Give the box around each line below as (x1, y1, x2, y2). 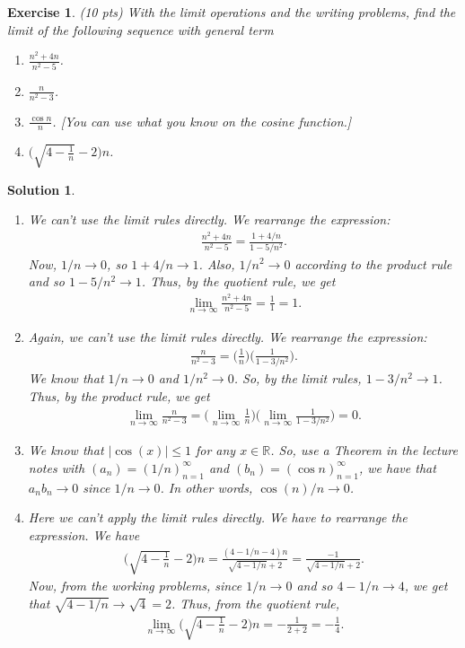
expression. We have (28, 525, 140, 544)
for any (195, 441, 236, 460)
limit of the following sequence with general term (7, 20, 274, 39)
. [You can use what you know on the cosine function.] (52, 111, 352, 130)
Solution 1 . (7, 180, 75, 198)
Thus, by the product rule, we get (28, 386, 210, 405)
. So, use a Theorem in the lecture (270, 441, 458, 460)
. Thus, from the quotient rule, (171, 593, 340, 612)
